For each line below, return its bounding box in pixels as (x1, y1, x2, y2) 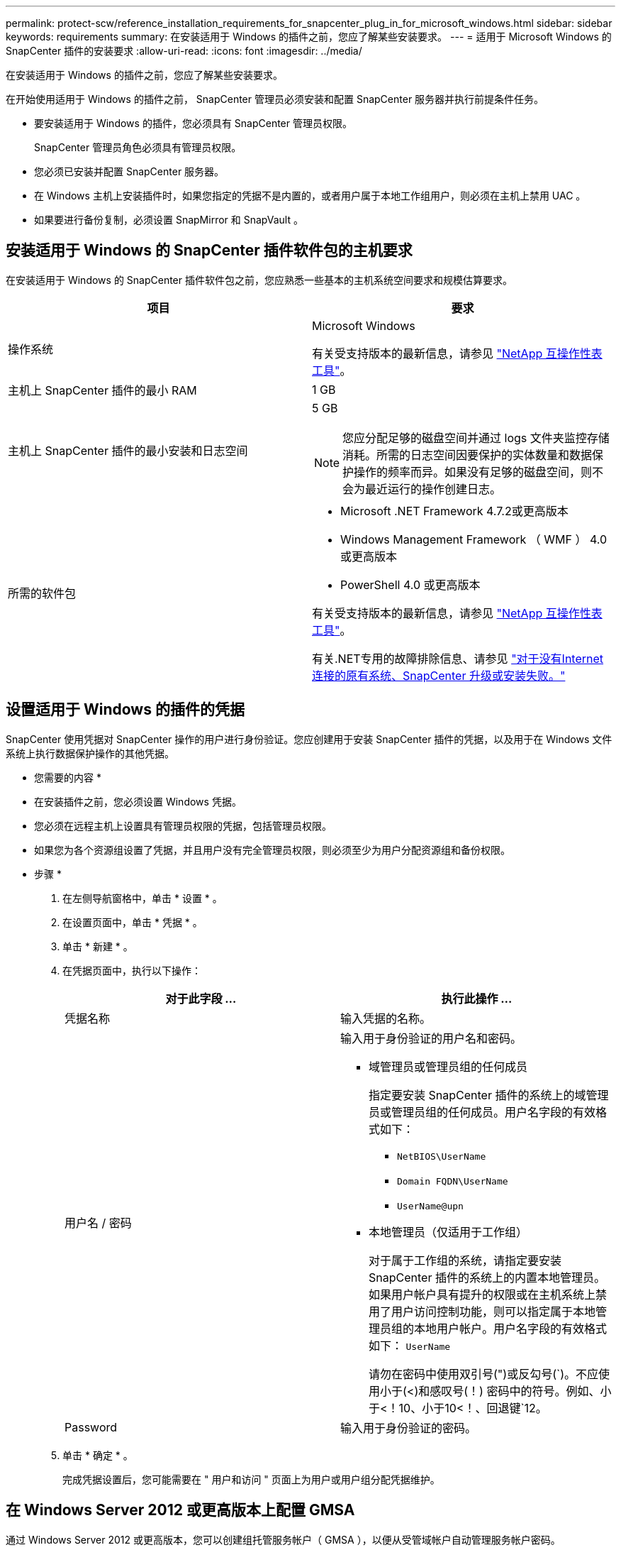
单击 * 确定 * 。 (62, 1449, 133, 1461)
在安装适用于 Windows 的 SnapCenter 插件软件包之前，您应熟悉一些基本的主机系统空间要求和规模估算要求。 (6, 273, 513, 286)
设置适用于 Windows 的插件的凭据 (6, 700, 245, 719)
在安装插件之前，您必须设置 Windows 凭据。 (34, 795, 242, 808)
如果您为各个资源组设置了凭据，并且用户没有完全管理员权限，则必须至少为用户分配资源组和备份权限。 (34, 843, 510, 856)
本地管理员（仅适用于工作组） (369, 1224, 528, 1239)
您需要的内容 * (34, 771, 101, 784)
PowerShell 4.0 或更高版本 (340, 577, 481, 592)
